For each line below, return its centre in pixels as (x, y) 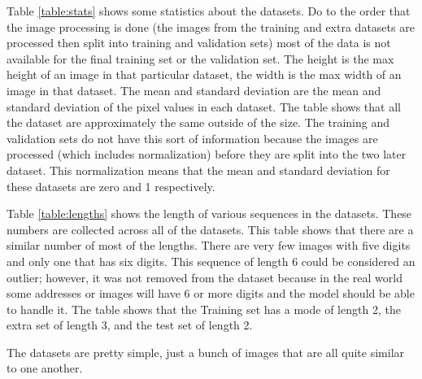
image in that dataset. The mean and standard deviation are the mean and (194, 90)
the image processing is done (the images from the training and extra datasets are (211, 26)
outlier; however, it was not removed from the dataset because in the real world (204, 277)
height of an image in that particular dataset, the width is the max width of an (204, 74)
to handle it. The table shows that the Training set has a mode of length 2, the (204, 309)
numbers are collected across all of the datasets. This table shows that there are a (210, 229)
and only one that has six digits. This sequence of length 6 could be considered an (211, 261)
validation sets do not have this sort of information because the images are (192, 138)
